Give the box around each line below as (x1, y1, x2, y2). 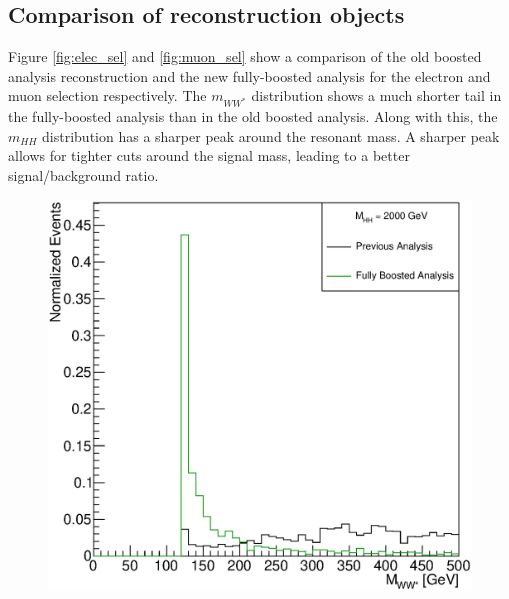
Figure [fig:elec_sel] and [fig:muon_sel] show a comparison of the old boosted (8, 46, 482, 67)
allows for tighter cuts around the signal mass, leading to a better (8, 145, 410, 166)
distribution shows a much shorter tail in (251, 85, 502, 106)
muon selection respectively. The (8, 85, 207, 106)
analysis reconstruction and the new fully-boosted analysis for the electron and (8, 65, 491, 86)
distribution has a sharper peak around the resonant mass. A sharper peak (42, 125, 500, 146)
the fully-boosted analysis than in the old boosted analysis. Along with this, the (8, 106, 498, 127)
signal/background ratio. (8, 164, 159, 185)
